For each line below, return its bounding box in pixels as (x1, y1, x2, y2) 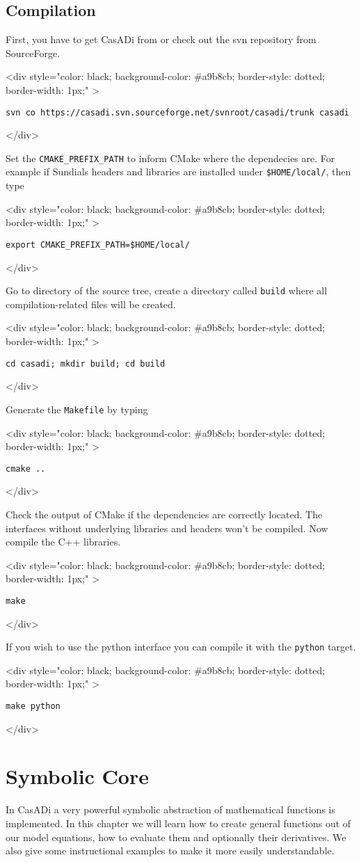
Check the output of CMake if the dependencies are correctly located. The (6, 506, 323, 521)
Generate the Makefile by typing (6, 401, 148, 416)
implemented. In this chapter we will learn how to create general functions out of (6, 815, 351, 830)
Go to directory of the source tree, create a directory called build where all (6, 283, 328, 298)
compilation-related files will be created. (6, 296, 176, 311)
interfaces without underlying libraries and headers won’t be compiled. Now (6, 520, 328, 535)
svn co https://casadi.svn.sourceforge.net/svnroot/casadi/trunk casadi (6, 107, 349, 118)
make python (6, 701, 61, 712)
